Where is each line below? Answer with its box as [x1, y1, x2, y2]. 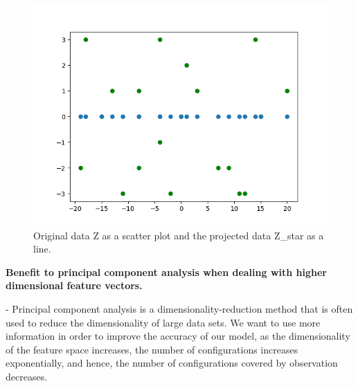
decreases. [6, 369, 48, 383]
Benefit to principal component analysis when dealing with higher [6, 264, 328, 279]
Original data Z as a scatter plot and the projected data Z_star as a [33, 228, 324, 242]
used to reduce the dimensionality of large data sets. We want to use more [6, 315, 321, 329]
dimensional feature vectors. [6, 278, 143, 293]
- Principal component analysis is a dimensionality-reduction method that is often [6, 301, 353, 315]
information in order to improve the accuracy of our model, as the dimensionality [6, 329, 350, 343]
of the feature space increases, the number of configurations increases [6, 342, 298, 356]
